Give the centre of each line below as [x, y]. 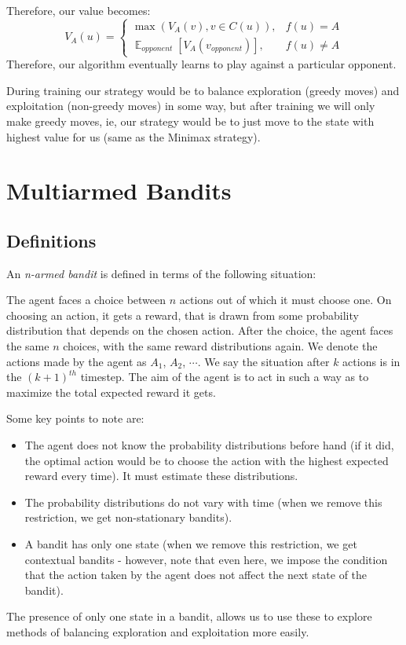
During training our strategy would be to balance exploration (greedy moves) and [203, 90]
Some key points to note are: [75, 418]
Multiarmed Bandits [119, 191]
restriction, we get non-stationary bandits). [128, 517]
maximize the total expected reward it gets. [111, 392]
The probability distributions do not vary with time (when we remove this [203, 502]
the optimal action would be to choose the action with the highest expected [207, 460]
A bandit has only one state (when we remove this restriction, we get [191, 544]
